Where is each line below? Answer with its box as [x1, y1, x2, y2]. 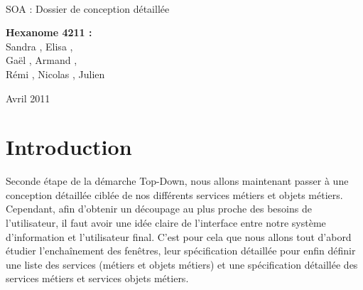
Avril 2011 [6, 90, 50, 105]
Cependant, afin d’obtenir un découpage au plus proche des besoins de [6, 201, 312, 216]
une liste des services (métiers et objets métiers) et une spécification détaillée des [6, 257, 358, 272]
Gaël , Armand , [6, 53, 77, 68]
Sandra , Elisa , [6, 38, 73, 53]
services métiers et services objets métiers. [6, 271, 189, 286]
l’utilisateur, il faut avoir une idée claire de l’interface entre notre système [6, 215, 326, 230]
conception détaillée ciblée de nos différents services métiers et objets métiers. [6, 187, 343, 202]
